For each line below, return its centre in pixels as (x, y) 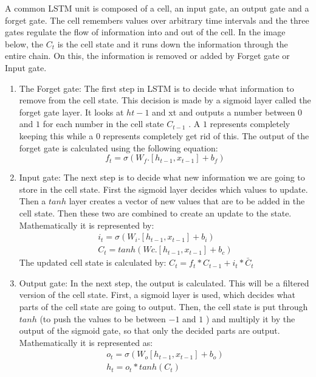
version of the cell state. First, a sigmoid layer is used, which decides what (157, 295)
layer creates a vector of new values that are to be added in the (187, 201)
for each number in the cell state (103, 124)
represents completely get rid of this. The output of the (206, 135)
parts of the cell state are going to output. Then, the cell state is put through (163, 306)
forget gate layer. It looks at (71, 112)
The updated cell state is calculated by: (93, 262)
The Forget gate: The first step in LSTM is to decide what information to (156, 88)
